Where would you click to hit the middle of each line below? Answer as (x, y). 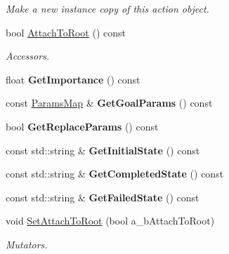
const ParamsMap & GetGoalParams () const (109, 103)
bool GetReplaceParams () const (82, 126)
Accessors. (28, 56)
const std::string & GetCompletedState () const (115, 174)
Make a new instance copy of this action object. (107, 8)
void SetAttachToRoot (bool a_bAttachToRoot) (110, 221)
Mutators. (27, 244)
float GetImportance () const (73, 79)
